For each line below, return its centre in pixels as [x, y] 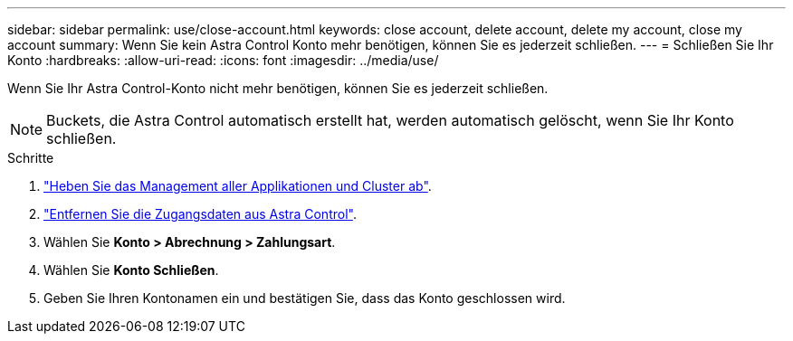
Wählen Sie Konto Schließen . [131, 270]
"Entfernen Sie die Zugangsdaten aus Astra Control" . [200, 214]
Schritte [31, 158]
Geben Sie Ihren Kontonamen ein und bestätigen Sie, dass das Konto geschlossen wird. [305, 298]
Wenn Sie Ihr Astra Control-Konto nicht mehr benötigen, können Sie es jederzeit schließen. [278, 88]
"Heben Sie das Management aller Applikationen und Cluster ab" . [238, 186]
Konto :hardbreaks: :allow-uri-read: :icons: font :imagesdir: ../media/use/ [223, 60]
